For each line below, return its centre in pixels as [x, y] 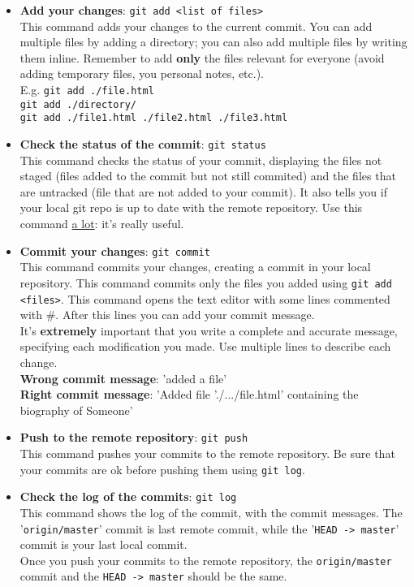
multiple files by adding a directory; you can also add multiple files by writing [213, 42]
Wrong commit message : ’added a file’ [123, 378]
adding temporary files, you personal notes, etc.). [142, 73]
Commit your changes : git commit [115, 250]
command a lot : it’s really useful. [102, 224]
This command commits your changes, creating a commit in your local [195, 267]
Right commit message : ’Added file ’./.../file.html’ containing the [189, 394]
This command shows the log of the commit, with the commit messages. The [211, 512]
